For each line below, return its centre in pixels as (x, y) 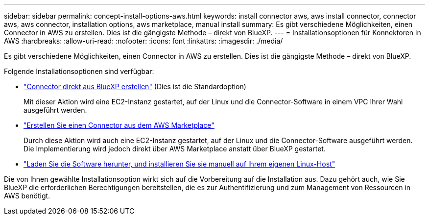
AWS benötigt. (27, 196)
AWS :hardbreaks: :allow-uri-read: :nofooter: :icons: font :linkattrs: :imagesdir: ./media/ (143, 41)
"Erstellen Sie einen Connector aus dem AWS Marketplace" (119, 125)
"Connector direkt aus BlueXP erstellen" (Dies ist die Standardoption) (135, 86)
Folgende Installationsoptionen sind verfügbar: (79, 71)
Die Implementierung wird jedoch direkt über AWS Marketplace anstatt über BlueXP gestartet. (175, 149)
